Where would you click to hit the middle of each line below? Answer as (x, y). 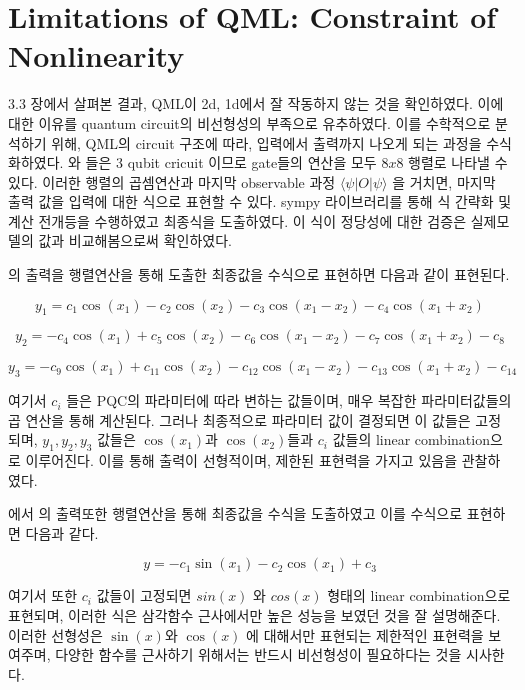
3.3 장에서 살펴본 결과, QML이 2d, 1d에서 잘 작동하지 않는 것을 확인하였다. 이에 (256, 103)
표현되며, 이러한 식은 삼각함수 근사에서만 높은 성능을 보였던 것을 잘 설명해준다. (254, 615)
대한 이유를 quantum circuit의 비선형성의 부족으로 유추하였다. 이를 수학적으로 (249, 122)
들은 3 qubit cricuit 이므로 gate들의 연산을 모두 (231, 162)
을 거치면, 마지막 (444, 181)
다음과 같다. (62, 532)
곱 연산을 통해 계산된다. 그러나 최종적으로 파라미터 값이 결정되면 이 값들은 (239, 419)
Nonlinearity (96, 55)
